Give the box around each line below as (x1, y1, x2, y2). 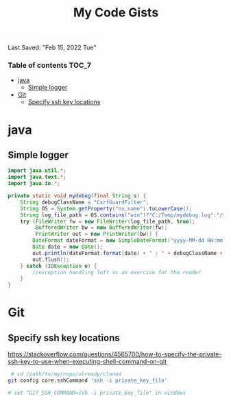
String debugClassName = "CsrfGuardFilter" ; (20, 199, 149, 206)
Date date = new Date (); (32, 243, 104, 251)
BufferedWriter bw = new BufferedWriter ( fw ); (35, 224, 168, 231)
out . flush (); (32, 256, 70, 263)
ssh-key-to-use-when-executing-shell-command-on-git (8, 358, 167, 366)
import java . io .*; (8, 180, 60, 187)
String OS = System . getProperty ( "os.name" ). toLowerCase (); (20, 205, 193, 212)
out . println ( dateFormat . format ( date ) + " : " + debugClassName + (32, 249, 223, 256)
